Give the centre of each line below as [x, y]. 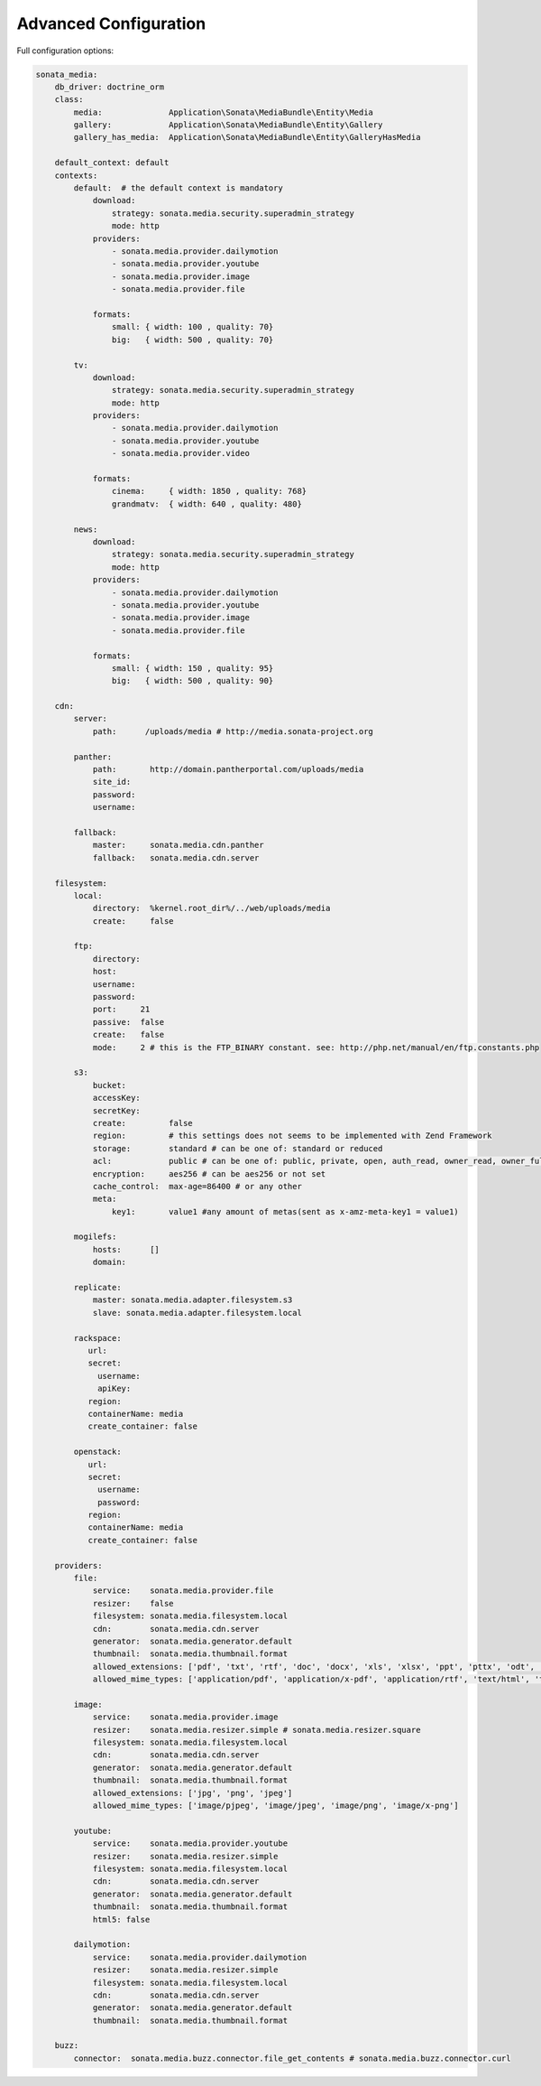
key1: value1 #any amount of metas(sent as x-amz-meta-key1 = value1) [285, 1211]
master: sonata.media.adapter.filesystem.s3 [193, 1300]
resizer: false [133, 1603]
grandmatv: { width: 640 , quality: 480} [206, 504]
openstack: [97, 1452]
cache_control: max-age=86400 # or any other [197, 1186]
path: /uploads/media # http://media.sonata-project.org [233, 731]
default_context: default [112, 163]
